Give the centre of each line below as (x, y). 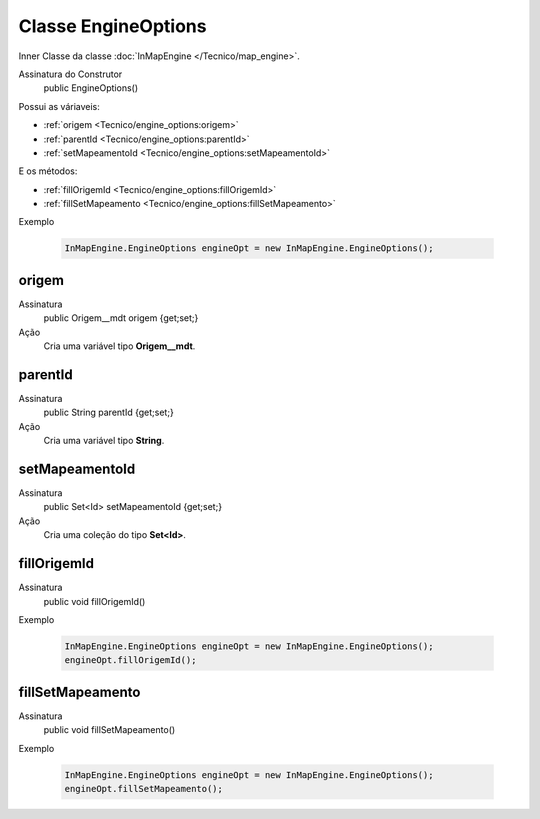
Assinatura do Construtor (70, 74)
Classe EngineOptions (112, 26)
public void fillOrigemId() (94, 601)
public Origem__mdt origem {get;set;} (121, 318)
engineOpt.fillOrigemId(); (130, 660)
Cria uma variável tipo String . (104, 441)
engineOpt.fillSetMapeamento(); (144, 788)
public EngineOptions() (91, 88)
